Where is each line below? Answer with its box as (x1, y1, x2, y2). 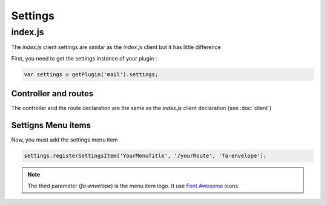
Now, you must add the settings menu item (11, 136, 118, 143)
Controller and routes (11, 88, 94, 99)
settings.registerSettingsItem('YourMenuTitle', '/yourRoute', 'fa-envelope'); (24, 152, 267, 160)
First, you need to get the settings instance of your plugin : (11, 54, 157, 62)
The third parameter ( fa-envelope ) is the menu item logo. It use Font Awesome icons (27, 182, 239, 189)
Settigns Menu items (11, 120, 91, 131)
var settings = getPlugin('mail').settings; (24, 71, 159, 78)
